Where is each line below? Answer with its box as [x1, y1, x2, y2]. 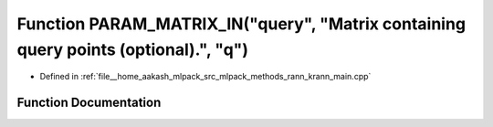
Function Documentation [16, 95, 162, 111]
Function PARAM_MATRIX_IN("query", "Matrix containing [16, 14, 466, 34]
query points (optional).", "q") [16, 39, 249, 59]
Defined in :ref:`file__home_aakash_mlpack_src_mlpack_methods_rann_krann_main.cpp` [39, 71, 372, 82]
